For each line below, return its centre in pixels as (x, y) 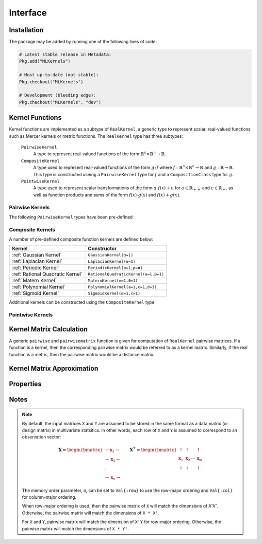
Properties (25, 384)
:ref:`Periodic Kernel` (36, 268)
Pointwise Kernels (31, 315)
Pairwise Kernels (29, 207)
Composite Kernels (32, 230)
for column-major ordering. (49, 497)
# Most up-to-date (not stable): (59, 75)
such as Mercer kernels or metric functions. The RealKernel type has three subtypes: (96, 136)
